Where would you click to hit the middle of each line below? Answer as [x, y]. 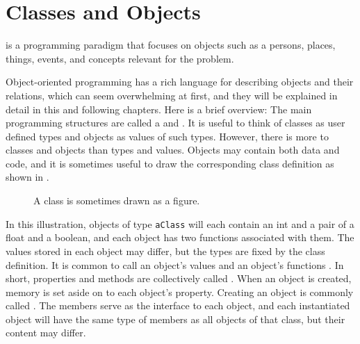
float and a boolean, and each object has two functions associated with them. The [180, 237]
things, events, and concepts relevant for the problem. [120, 58]
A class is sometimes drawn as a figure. [117, 200]
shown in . [27, 177]
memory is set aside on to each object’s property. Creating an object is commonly [180, 292]
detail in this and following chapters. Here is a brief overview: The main [159, 109]
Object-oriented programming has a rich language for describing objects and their [180, 82]
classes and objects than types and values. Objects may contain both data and [173, 150]
